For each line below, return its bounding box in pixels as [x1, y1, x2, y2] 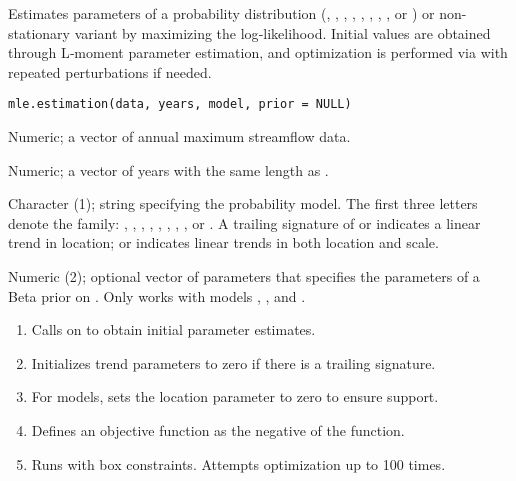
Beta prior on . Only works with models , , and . [8, 285, 306, 306]
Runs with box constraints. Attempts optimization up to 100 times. [31, 453, 446, 474]
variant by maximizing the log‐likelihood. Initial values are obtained [74, 22, 491, 43]
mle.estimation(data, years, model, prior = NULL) [8, 97, 352, 112]
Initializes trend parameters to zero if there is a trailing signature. [31, 352, 436, 373]
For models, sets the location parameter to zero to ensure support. [31, 386, 439, 407]
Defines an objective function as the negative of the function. [31, 419, 405, 440]
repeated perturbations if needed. [8, 61, 212, 82]
